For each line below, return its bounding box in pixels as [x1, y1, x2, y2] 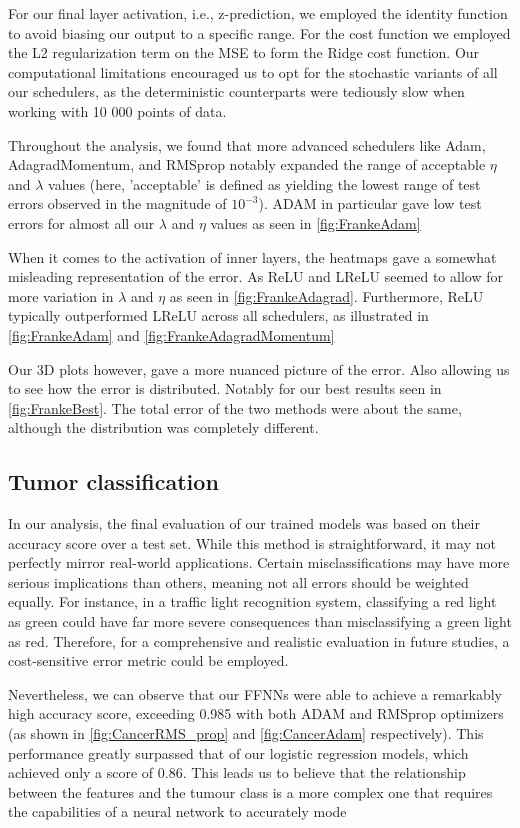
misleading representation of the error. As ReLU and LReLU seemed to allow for [8, 266, 503, 287]
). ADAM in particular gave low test [258, 193, 482, 214]
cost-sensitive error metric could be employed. [8, 650, 289, 671]
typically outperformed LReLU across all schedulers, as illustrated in [8, 305, 429, 326]
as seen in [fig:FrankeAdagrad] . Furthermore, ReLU [169, 285, 484, 306]
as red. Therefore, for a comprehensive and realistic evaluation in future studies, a [8, 630, 510, 651]
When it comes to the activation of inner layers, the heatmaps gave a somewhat [8, 246, 497, 267]
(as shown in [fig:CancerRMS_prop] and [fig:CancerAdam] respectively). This [8, 723, 484, 744]
